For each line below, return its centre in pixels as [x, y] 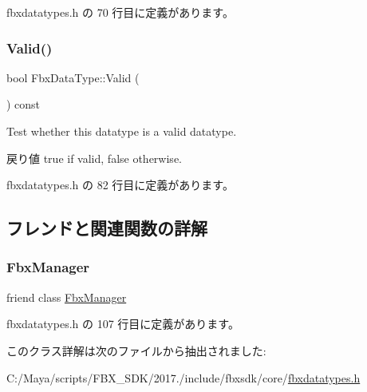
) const [24, 104]
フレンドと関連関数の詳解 [107, 228]
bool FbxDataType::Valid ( [73, 77]
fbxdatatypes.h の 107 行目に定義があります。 [123, 324]
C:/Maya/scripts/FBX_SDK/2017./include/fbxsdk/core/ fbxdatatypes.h [183, 377]
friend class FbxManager [67, 297]
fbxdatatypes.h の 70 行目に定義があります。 [120, 12]
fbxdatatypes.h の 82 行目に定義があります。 [120, 185]
